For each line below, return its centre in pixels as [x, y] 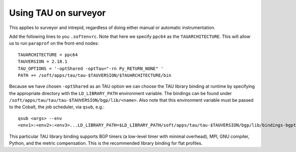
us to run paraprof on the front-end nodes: [54, 43]
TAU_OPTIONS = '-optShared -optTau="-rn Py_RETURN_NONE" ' [91, 68]
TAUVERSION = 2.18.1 [43, 62]
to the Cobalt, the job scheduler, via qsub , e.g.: [57, 107]
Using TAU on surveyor [57, 13]
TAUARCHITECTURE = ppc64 [48, 55]
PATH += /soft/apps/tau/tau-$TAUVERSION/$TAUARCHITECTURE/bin [95, 75]
